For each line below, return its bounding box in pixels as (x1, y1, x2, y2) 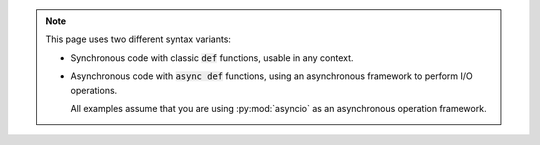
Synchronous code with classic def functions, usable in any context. (70, 51, 354, 64)
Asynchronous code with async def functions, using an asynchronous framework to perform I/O (70, 70, 474, 82)
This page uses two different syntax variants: (45, 33, 232, 45)
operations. (70, 84, 118, 96)
